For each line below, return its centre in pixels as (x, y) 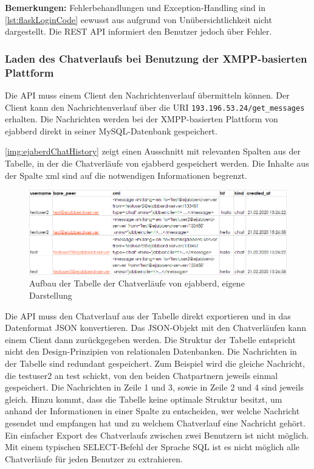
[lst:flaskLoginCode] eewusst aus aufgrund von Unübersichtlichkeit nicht (138, 19)
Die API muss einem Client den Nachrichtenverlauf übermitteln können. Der (147, 95)
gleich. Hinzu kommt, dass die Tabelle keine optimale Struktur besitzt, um (144, 399)
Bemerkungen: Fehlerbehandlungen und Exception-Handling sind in (135, 7)
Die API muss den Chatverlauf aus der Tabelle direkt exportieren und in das (148, 315)
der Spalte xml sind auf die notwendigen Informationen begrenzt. (126, 175)
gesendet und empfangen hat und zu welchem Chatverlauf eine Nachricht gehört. (155, 423)
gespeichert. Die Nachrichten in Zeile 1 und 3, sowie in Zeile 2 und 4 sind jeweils (155, 387)
